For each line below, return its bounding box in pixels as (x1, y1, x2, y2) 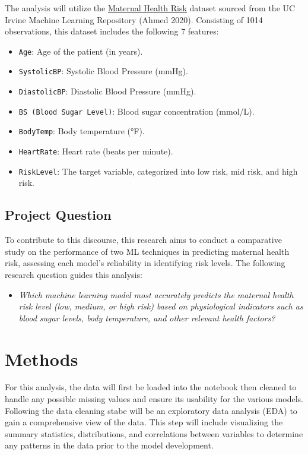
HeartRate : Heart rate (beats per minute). (18, 145, 173, 157)
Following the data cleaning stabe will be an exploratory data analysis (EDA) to (5, 404, 297, 416)
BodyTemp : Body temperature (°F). (18, 125, 145, 137)
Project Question (5, 206, 112, 224)
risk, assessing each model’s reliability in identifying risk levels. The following (5, 257, 285, 269)
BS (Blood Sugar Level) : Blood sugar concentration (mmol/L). (18, 105, 255, 117)
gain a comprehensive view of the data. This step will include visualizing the (5, 416, 283, 428)
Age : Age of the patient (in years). (18, 45, 143, 57)
